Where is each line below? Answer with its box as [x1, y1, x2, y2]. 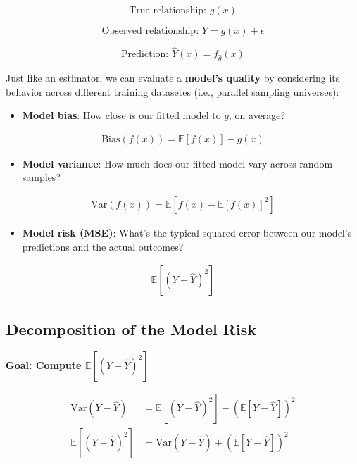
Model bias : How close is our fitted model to [22, 108, 221, 123]
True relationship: [129, 6, 206, 15]
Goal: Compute [6, 358, 82, 372]
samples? [22, 170, 61, 184]
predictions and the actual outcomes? [22, 239, 184, 253]
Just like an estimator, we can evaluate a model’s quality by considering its [6, 70, 340, 84]
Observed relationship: [101, 26, 199, 36]
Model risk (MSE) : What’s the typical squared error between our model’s [22, 225, 352, 239]
